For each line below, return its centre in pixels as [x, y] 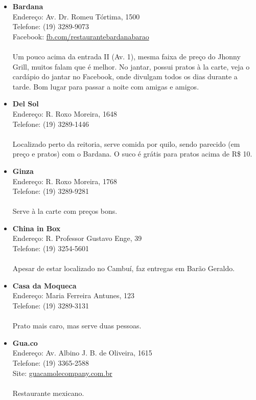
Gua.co [25, 342]
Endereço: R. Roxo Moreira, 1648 [65, 113]
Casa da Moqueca [44, 285]
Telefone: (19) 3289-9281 [51, 191]
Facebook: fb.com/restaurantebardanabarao [81, 36]
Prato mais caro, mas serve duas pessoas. [77, 326]
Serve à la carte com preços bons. [65, 211]
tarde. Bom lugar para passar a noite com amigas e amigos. [106, 86]
